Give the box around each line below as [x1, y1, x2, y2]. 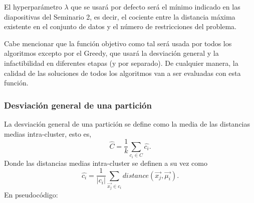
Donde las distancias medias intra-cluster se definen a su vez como [4, 157, 207, 168]
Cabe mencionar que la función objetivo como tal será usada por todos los [4, 38, 232, 48]
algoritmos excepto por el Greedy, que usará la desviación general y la [4, 48, 219, 58]
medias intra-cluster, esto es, [4, 128, 92, 139]
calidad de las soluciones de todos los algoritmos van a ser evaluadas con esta [4, 67, 241, 78]
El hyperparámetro [4, 2, 62, 12]
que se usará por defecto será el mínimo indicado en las [71, 2, 240, 12]
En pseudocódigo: [4, 189, 58, 200]
